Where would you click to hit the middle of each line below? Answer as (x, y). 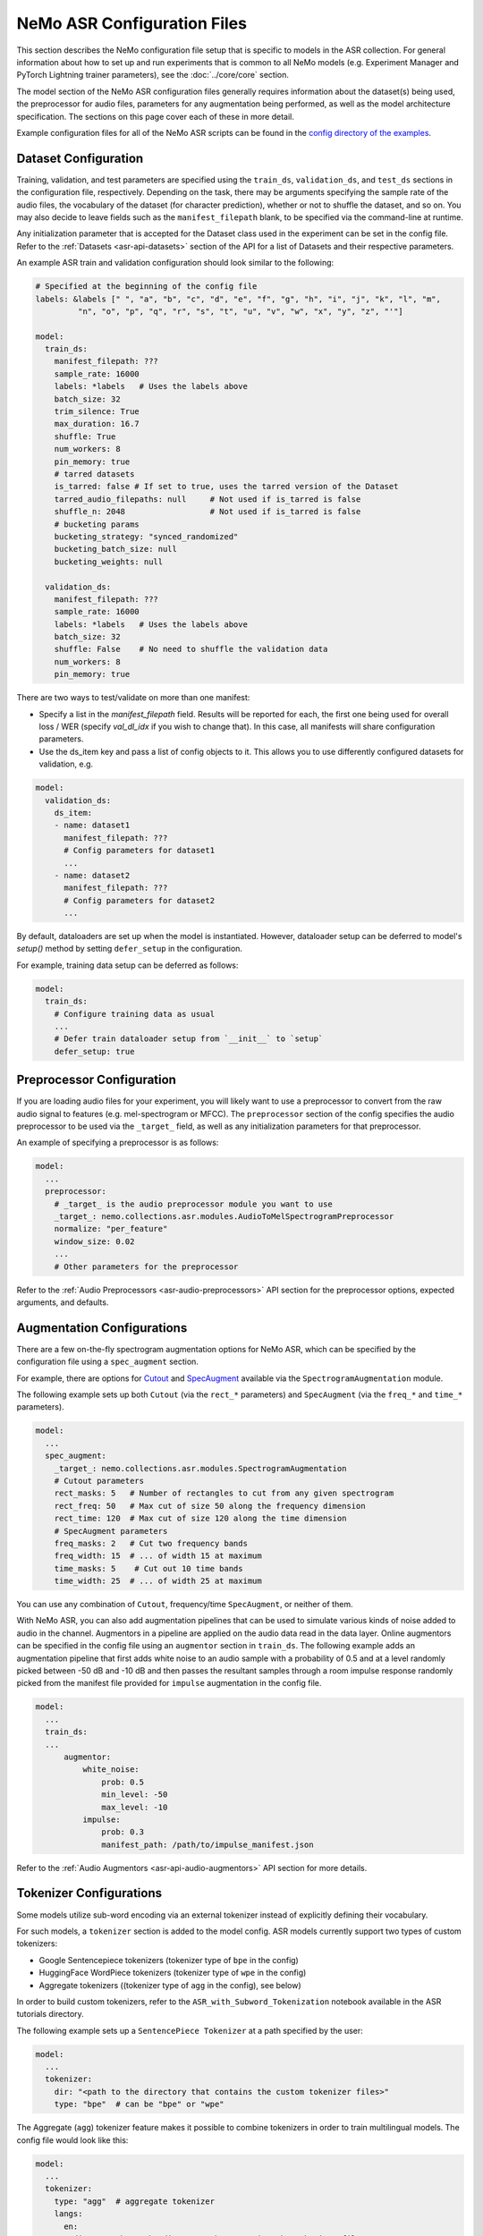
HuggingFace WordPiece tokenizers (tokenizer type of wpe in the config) (173, 1973)
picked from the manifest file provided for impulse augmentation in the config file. (169, 1683)
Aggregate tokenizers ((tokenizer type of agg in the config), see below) (170, 1985)
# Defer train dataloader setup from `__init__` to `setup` (189, 1039)
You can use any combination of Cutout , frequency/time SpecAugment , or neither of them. (185, 1605)
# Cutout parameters (99, 1481)
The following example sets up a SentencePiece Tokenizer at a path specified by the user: (190, 2030)
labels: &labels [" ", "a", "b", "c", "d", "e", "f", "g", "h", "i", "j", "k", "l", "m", (238, 299)
